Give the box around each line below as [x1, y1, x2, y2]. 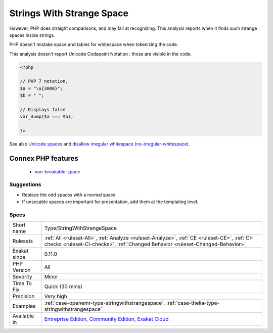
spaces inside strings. [9, 32, 55, 38]
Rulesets [12, 237, 33, 245]
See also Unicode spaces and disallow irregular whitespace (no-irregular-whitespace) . [9, 141, 190, 147]
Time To [12, 280, 32, 287]
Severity [12, 273, 32, 280]
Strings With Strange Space [9, 8, 129, 19]
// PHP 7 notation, [20, 78, 68, 84]
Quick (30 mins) [44, 283, 83, 290]
